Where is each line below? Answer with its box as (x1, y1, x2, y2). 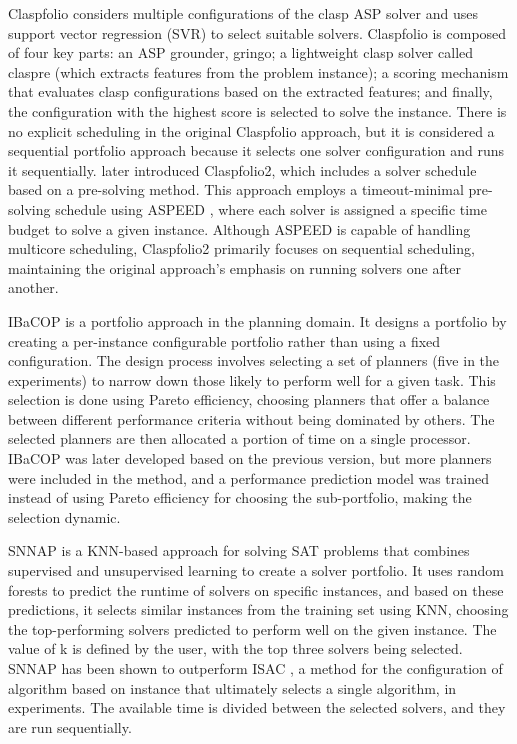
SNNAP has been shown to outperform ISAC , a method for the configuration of (8, 658, 503, 678)
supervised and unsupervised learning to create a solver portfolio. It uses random (8, 560, 504, 581)
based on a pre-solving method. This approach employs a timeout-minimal (8, 179, 464, 200)
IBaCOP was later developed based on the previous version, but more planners (8, 448, 492, 469)
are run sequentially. (8, 716, 132, 737)
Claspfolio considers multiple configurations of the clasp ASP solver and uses (8, 3, 478, 23)
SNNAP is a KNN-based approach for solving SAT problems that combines (8, 540, 470, 561)
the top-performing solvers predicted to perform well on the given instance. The (8, 618, 497, 639)
